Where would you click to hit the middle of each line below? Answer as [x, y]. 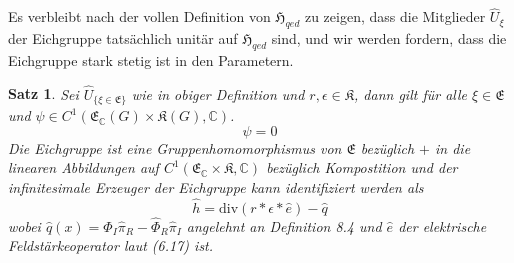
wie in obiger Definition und [218, 93]
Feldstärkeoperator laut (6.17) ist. [111, 245]
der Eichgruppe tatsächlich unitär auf [123, 38]
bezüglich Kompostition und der [362, 167]
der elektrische [442, 225]
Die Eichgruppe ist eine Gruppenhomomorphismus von [175, 147]
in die [453, 147]
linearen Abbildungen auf [83, 167]
